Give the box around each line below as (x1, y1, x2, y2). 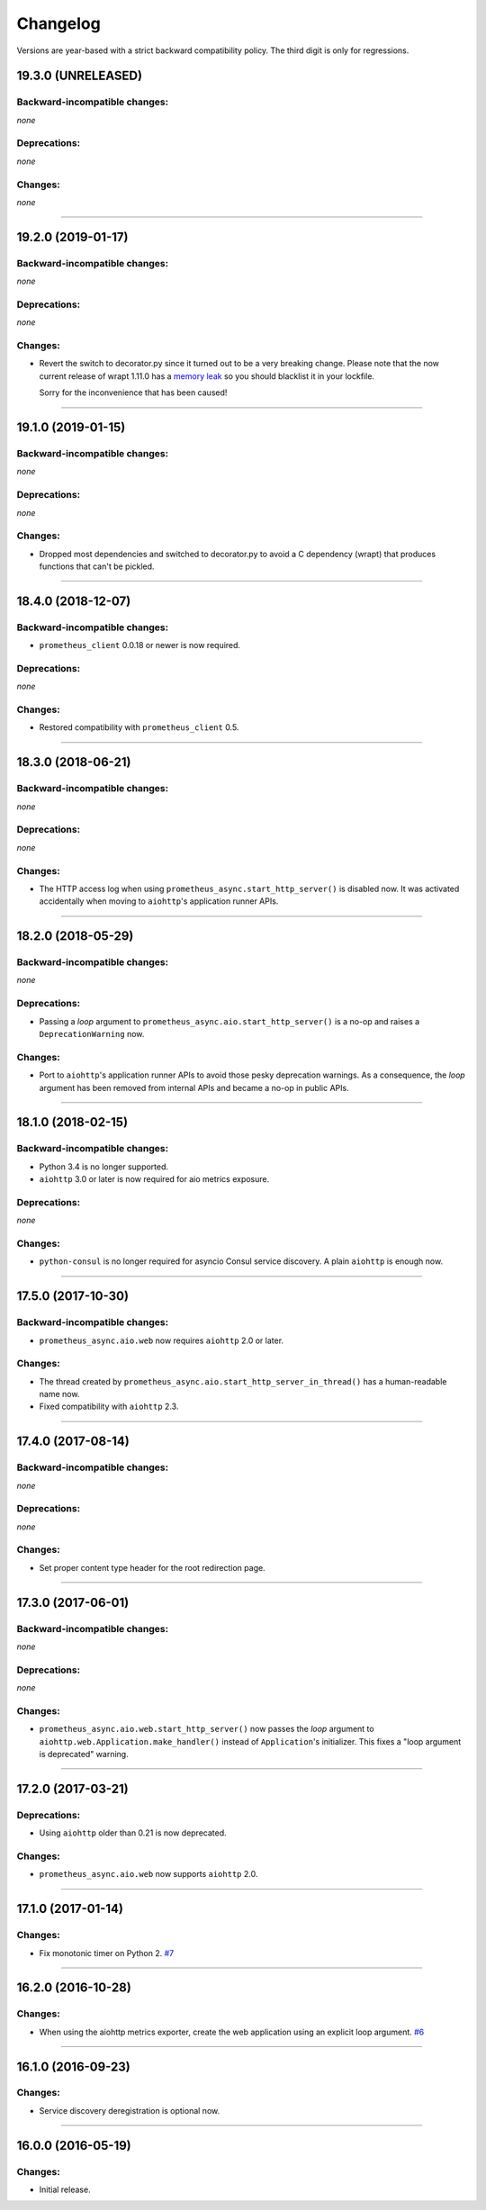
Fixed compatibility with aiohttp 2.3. (39, 1401, 179, 1412)
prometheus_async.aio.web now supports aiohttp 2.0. (39, 1869, 258, 1880)
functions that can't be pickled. (39, 561, 155, 572)
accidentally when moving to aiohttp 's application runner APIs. (39, 896, 279, 907)
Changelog (16, 14, 101, 33)
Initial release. (39, 2184, 91, 2195)
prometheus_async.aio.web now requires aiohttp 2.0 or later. (39, 1335, 283, 1346)
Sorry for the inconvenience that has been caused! (39, 387, 228, 398)
